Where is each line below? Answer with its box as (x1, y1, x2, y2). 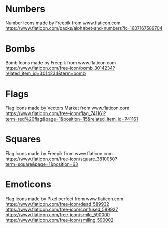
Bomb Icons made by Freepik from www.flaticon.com (5, 59, 116, 66)
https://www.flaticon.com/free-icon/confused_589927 (5, 206, 118, 212)
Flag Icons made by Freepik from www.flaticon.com (5, 150, 113, 156)
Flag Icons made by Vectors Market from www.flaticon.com (5, 105, 130, 111)
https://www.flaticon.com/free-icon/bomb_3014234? (5, 65, 115, 71)
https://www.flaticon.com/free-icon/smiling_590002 (5, 217, 114, 223)
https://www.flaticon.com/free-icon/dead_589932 (5, 201, 110, 207)
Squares (5, 134, 41, 145)
